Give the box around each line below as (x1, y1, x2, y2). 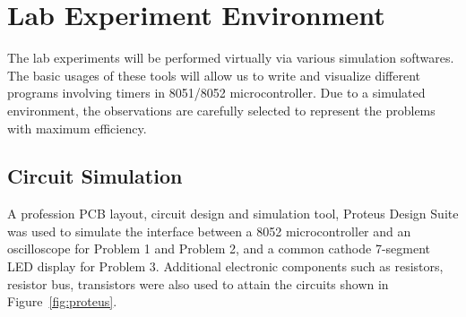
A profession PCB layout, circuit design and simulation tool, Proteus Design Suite (7, 204, 459, 223)
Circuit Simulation (7, 162, 183, 190)
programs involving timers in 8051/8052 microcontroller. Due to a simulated (7, 83, 426, 102)
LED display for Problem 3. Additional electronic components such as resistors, (7, 257, 444, 276)
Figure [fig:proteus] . (7, 292, 117, 311)
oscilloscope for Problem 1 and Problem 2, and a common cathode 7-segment (7, 239, 431, 258)
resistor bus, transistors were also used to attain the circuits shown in (7, 274, 389, 293)
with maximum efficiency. (7, 118, 147, 137)
